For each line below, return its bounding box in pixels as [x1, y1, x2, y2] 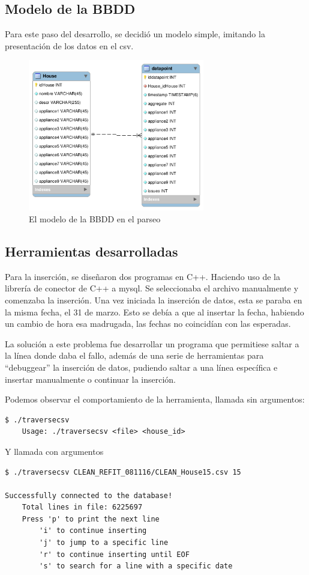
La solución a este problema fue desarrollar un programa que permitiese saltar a [5, 337, 299, 350]
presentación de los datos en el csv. [5, 39, 134, 52]
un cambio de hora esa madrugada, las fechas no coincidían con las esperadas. [5, 317, 291, 330]
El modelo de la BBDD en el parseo [29, 212, 161, 225]
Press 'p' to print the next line [22, 514, 160, 523]
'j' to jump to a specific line [39, 538, 169, 547]
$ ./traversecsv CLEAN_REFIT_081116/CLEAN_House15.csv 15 [5, 467, 241, 476]
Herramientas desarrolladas [5, 242, 178, 260]
